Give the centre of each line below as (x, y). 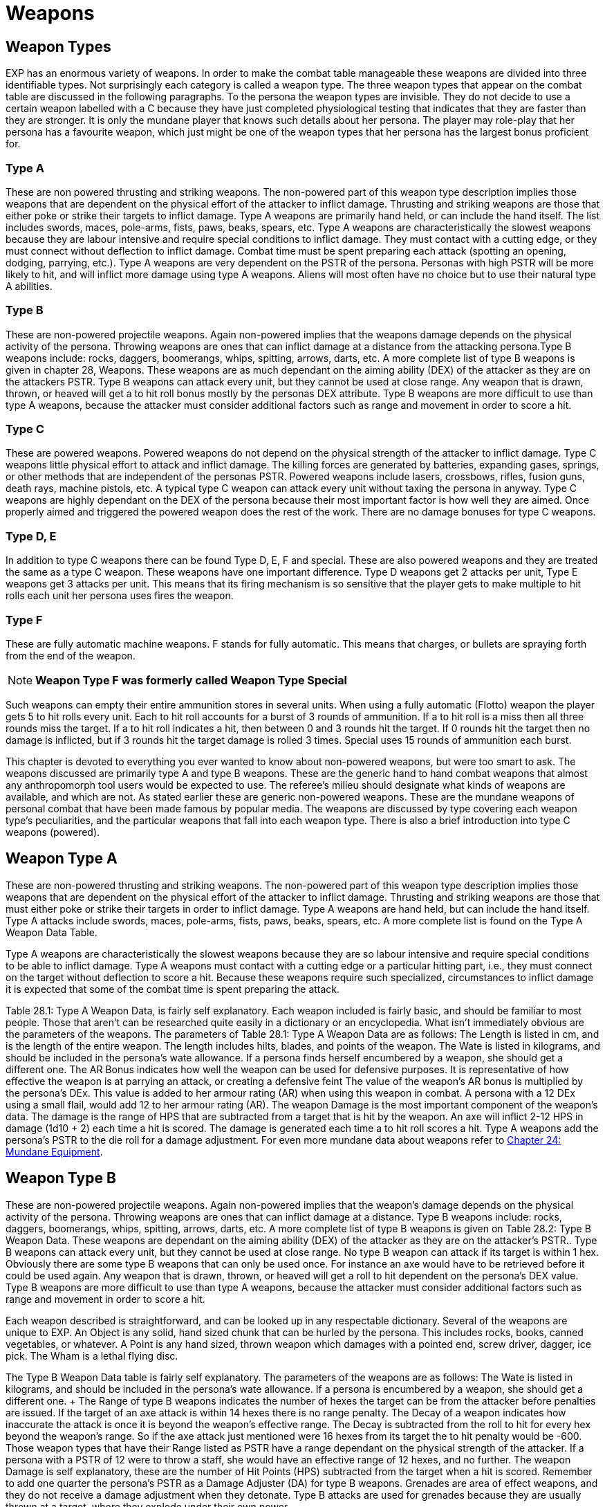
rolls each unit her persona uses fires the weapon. (120, 596)
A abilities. (29, 286)
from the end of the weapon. (71, 655)
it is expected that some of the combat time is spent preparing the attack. (173, 989)
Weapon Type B (61, 1178)
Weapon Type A (62, 859)
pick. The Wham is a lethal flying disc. (92, 1355)
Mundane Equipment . (54, 1151)
